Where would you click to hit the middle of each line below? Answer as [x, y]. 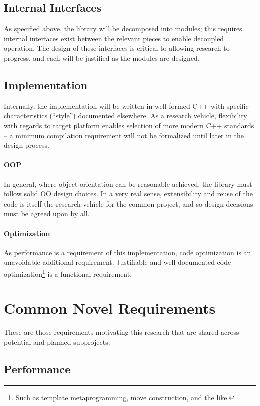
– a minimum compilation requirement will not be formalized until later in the [124, 135]
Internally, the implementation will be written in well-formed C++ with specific [126, 106]
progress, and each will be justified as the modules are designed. [102, 57]
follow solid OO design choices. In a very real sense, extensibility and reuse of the [129, 194]
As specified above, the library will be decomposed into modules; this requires [123, 28]
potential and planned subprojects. [57, 342]
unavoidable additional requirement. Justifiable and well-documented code [118, 262]
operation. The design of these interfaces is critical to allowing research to [117, 48]
